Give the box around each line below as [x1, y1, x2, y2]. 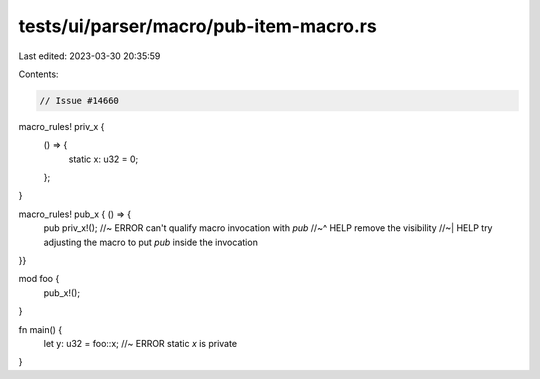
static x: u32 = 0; [68, 153, 139, 165]
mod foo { [18, 273, 60, 285]
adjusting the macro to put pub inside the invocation [43, 236, 259, 248]
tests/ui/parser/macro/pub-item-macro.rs [18, 15, 377, 37]
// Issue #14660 [39, 95, 120, 106]
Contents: [18, 68, 59, 80]
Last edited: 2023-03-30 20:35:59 [18, 50, 161, 62]
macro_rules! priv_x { [18, 120, 105, 132]
